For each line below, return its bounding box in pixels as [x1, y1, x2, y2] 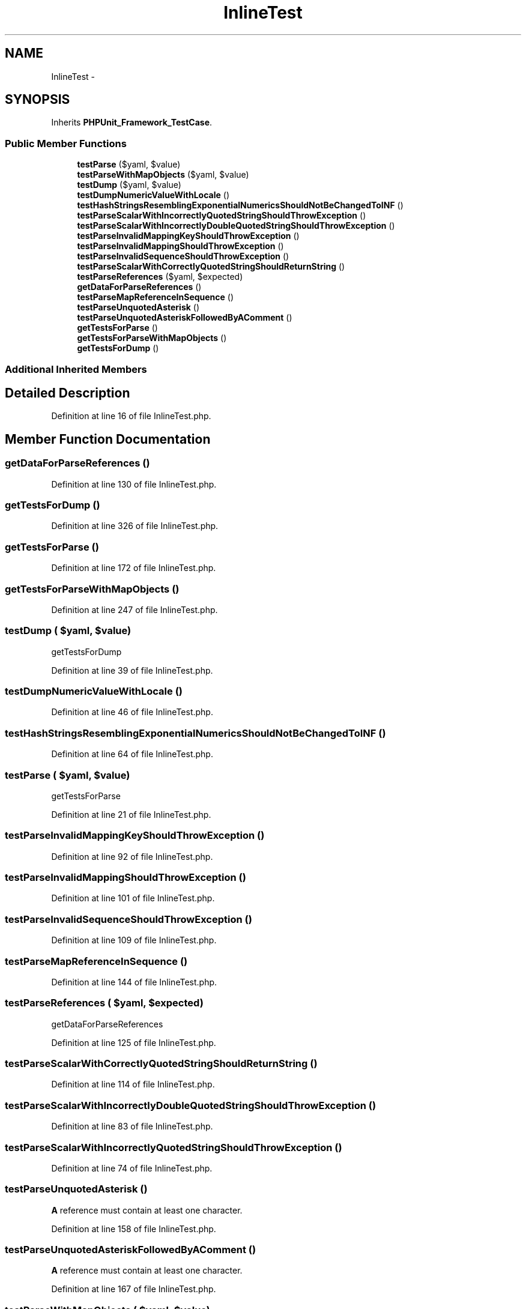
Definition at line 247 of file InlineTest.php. [51, 604, 218, 615]
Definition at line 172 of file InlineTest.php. [51, 563, 216, 573]
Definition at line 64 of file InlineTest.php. [51, 749, 213, 760]
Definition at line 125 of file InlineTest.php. [51, 1037, 216, 1048]
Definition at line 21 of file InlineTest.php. [51, 809, 211, 820]
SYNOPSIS [5, 92, 70, 107]
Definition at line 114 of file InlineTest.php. [51, 1079, 215, 1090]
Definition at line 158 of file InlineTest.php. [51, 1223, 216, 1234]
